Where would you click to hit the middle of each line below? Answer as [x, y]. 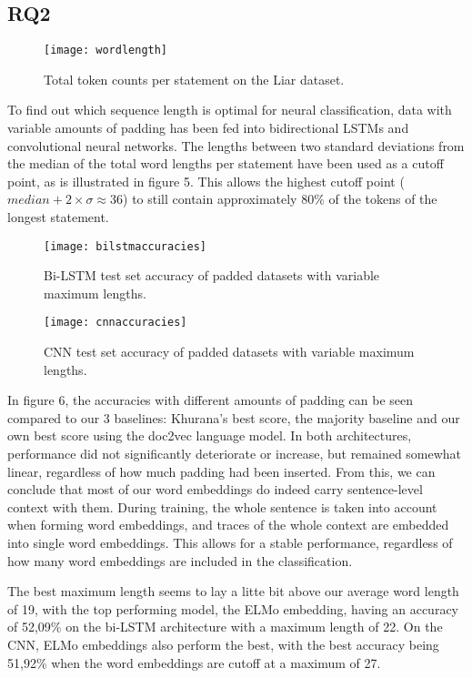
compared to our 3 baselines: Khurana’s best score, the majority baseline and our [234, 417]
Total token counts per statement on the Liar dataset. [194, 79]
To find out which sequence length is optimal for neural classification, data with [230, 110]
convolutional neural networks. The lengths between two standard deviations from [236, 145]
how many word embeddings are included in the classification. [180, 560]
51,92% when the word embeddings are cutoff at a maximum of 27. [194, 662]
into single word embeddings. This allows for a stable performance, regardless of [230, 543]
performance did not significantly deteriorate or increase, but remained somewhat [235, 454]
